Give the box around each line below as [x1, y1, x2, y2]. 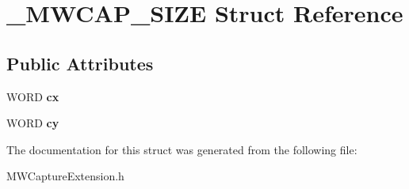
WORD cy [6, 115, 59, 131]
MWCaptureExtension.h [6, 168, 124, 184]
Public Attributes [6, 51, 154, 75]
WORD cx [6, 88, 59, 104]
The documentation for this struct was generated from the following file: [6, 141, 357, 157]
